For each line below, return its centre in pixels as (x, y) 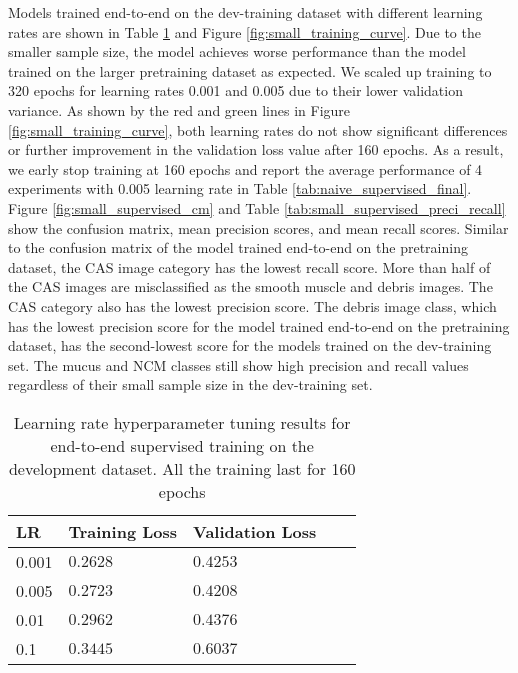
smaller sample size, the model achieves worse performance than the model (237, 51)
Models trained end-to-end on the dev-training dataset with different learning (245, 12)
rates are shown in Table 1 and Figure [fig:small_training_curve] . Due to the (244, 31)
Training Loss (123, 531)
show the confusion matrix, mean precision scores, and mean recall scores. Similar (258, 227)
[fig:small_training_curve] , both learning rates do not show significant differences (258, 129)
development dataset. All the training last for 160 (182, 468)
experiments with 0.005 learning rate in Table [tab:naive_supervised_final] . (240, 188)
